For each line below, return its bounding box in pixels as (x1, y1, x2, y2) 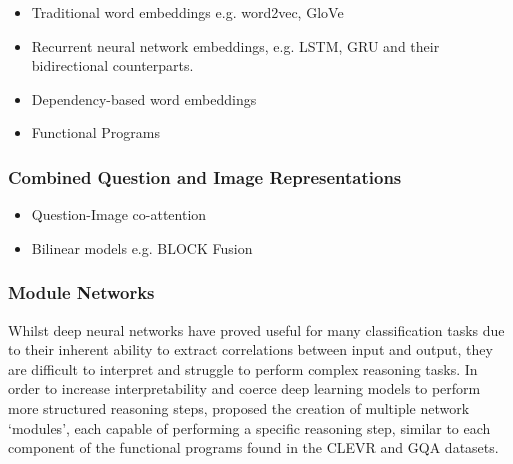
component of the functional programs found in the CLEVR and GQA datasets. (8, 437, 499, 458)
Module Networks (8, 280, 155, 305)
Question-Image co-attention (31, 204, 207, 225)
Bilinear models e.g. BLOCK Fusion (31, 237, 253, 258)
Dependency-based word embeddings (31, 88, 257, 109)
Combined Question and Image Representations (8, 164, 402, 189)
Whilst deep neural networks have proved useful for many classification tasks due (8, 319, 505, 340)
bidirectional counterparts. (31, 55, 194, 76)
